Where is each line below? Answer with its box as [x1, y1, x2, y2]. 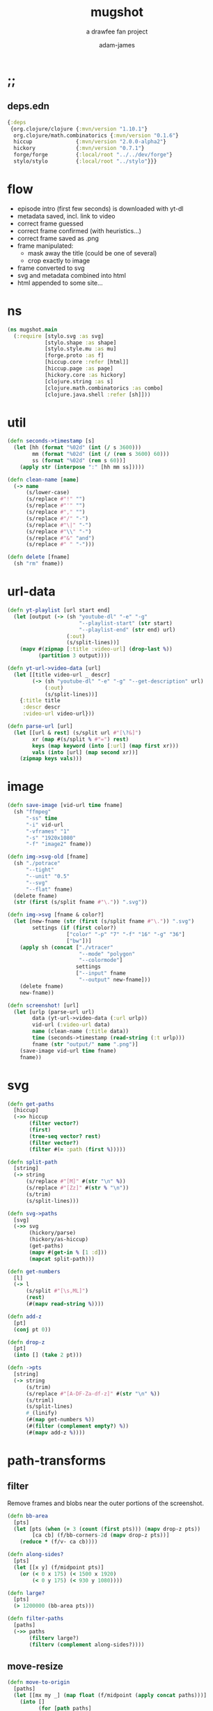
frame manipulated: [17, 242, 74, 250]
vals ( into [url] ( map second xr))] [32, 748, 139, 756]
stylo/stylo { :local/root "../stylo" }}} [13, 158, 157, 165]
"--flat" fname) [25, 886, 73, 893]
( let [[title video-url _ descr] [13, 671, 111, 678]
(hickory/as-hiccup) [29, 1236, 89, 1243]
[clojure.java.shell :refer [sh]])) [44, 391, 151, 398]
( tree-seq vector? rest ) [29, 1132, 101, 1140]
